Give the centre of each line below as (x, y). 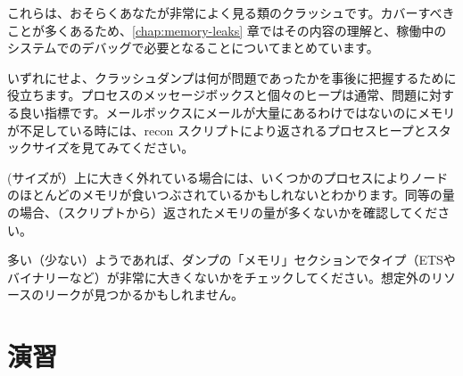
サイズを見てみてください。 (113, 147)
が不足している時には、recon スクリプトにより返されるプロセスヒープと (217, 130)
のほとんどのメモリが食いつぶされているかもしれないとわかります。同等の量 (231, 195)
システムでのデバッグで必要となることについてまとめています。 (193, 48)
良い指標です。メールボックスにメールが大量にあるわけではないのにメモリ (237, 112)
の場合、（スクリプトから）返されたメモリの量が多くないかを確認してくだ (223, 212)
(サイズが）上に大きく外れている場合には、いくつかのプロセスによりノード (228, 177)
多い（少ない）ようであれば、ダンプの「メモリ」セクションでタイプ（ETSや (231, 260)
